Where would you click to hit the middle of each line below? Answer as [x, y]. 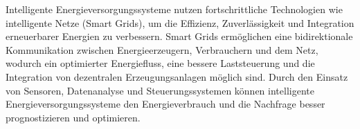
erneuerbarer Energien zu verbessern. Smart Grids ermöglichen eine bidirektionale [179, 36]
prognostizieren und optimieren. [73, 117]
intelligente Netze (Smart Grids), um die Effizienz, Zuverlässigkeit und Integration [180, 22]
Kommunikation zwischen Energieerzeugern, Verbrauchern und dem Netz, [162, 49]
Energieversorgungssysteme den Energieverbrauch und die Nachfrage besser [165, 104]
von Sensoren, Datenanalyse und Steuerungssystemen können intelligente [160, 90]
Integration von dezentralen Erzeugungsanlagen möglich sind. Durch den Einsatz [177, 76]
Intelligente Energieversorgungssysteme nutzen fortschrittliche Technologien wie [174, 9]
